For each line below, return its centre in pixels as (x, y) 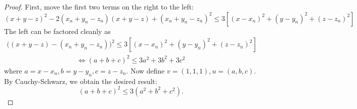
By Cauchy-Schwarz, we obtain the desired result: (81, 81)
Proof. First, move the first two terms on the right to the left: (99, 6)
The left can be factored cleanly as (57, 31)
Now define (148, 70)
